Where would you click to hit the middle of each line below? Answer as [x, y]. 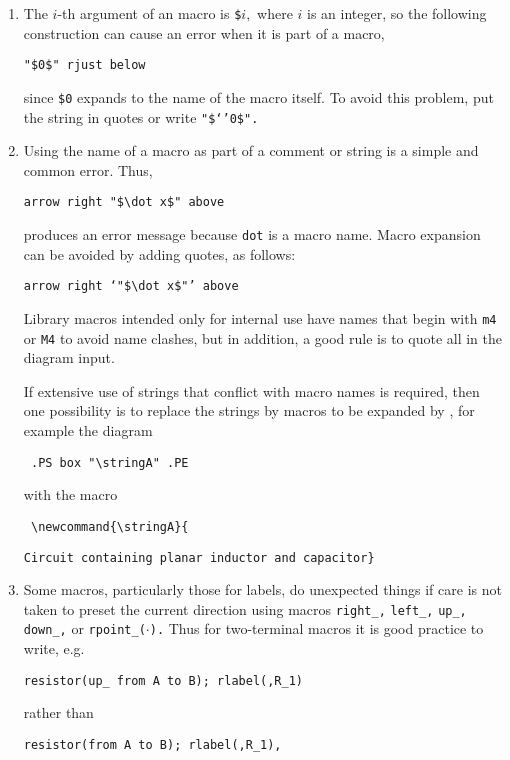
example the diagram [88, 430]
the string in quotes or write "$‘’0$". [141, 116]
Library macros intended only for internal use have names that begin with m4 [260, 317]
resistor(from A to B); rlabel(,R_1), [152, 744]
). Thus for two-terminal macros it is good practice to [316, 628]
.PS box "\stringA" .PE [109, 462]
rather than [58, 712]
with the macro [70, 494]
